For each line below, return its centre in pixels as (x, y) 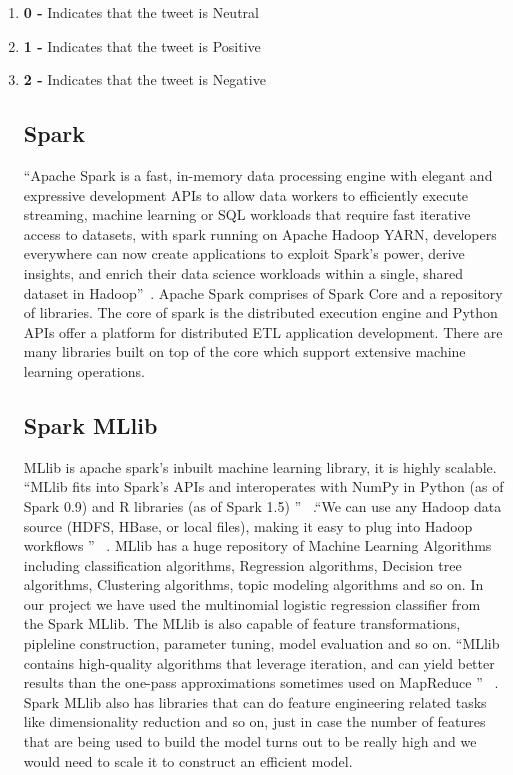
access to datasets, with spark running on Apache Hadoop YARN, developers (260, 233)
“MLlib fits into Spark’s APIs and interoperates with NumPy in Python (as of (263, 486)
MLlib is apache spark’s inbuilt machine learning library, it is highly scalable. (260, 466)
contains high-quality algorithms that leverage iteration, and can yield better (259, 662)
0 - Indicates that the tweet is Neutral (141, 12)
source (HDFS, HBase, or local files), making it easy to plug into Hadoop (248, 525)
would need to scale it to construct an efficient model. (188, 760)
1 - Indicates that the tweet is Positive (142, 45)
